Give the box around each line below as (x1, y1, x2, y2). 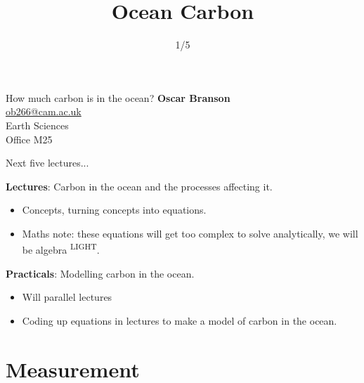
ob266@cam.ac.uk (6, 104, 82, 119)
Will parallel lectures (22, 290, 112, 304)
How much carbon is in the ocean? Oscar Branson (6, 90, 230, 105)
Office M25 (6, 131, 53, 146)
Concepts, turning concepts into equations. (22, 202, 207, 217)
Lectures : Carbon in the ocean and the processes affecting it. (6, 178, 273, 193)
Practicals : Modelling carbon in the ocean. (6, 266, 195, 280)
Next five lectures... (6, 155, 89, 170)
